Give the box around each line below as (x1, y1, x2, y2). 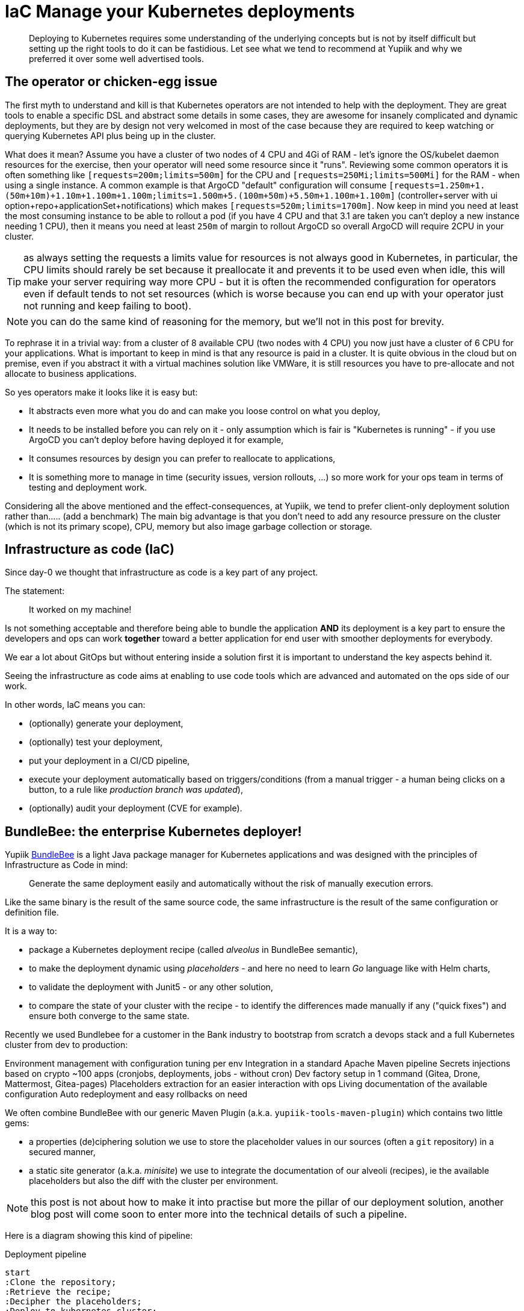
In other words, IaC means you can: (5, 699, 146, 710)
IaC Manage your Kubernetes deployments (5, 1, 355, 22)
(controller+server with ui (397, 190, 498, 200)
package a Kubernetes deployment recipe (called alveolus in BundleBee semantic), (29, 944, 358, 955)
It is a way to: (5, 926, 57, 937)
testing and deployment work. (29, 482, 147, 492)
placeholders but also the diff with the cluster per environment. (29, 1176, 279, 1186)
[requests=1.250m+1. (389, 180, 485, 190)
